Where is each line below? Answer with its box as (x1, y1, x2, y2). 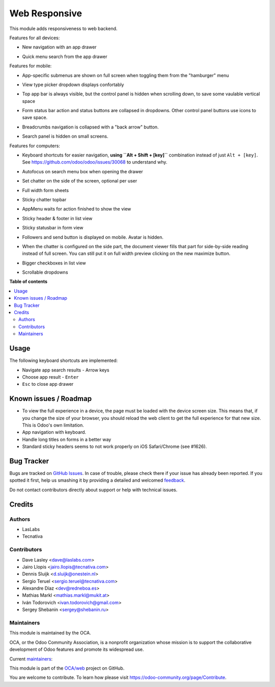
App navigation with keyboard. (22, 429, 87, 435)
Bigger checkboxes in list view (22, 260, 86, 266)
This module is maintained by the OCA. (9, 630, 91, 636)
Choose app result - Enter (22, 374, 79, 380)
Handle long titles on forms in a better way (22, 436, 112, 442)
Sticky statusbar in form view (22, 225, 84, 231)
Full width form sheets (22, 187, 69, 193)
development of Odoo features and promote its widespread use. (9, 646, 144, 652)
